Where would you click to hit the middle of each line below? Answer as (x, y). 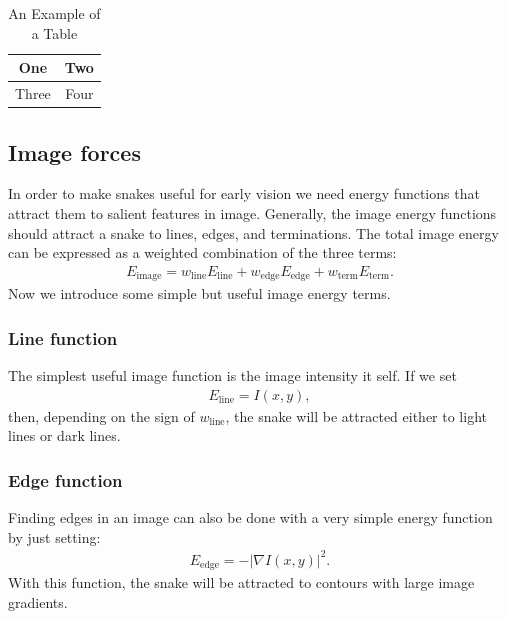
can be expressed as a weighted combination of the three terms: (202, 252)
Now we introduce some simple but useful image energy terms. (199, 293)
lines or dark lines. (64, 435)
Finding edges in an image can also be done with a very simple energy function (250, 517)
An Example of (54, 13)
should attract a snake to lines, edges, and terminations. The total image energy (253, 232)
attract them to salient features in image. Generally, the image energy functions (252, 212)
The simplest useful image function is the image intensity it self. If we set (232, 375)
